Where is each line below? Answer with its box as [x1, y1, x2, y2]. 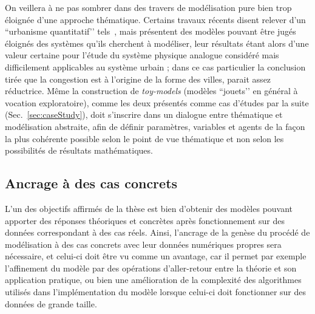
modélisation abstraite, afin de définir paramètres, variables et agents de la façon [5, 120, 305, 132]
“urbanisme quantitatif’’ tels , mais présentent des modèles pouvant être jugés [5, 25, 296, 38]
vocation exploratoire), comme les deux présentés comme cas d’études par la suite [5, 96, 309, 109]
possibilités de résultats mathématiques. [5, 144, 153, 157]
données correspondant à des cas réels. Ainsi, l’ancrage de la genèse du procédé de [5, 226, 310, 239]
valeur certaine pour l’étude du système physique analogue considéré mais [5, 49, 279, 61]
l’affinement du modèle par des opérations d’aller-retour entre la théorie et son [5, 261, 297, 274]
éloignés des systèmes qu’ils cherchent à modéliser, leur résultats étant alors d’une [5, 36, 309, 49]
